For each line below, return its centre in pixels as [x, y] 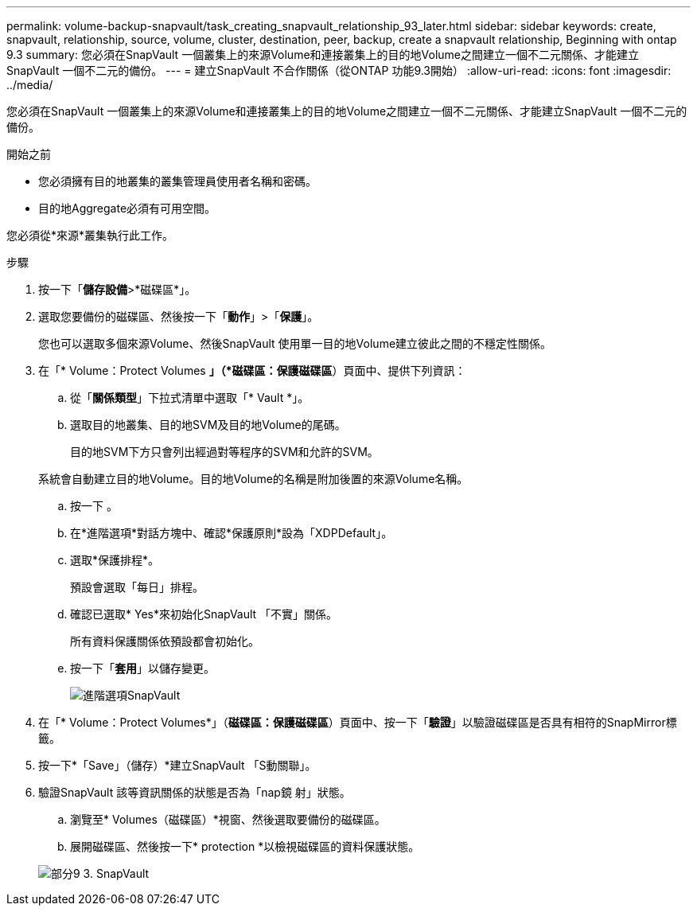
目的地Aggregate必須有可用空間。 [127, 208]
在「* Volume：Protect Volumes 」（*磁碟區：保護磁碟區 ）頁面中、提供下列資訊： [252, 370]
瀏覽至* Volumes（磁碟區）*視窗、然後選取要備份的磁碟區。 [228, 819]
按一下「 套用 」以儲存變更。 [142, 668]
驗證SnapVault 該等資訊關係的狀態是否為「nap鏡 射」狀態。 [195, 792]
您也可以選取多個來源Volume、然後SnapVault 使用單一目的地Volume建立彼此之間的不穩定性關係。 [295, 343]
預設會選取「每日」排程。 [137, 587]
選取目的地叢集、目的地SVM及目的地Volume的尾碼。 [208, 425]
